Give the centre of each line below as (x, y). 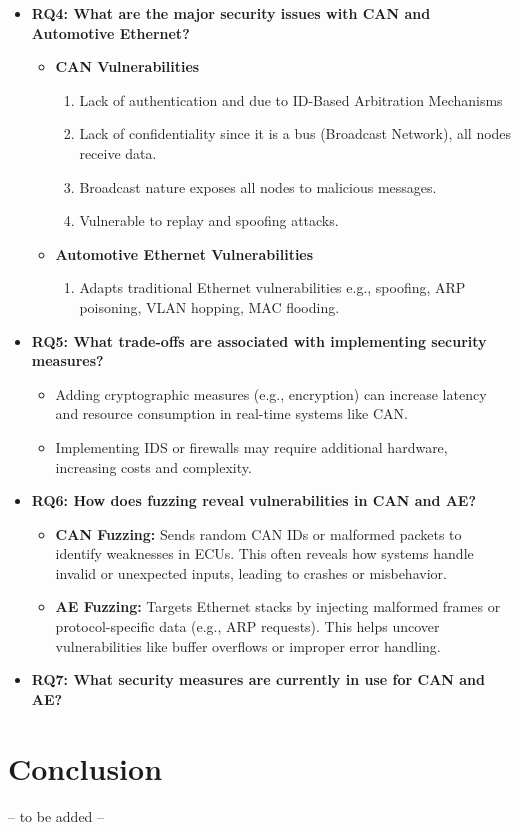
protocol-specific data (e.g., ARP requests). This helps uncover (247, 626)
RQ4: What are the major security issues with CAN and (231, 13)
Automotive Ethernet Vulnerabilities (184, 253)
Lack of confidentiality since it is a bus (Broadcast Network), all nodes (295, 133)
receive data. (118, 152)
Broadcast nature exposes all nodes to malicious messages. (258, 186)
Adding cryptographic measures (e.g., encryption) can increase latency (271, 393)
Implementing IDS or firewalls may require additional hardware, (251, 446)
